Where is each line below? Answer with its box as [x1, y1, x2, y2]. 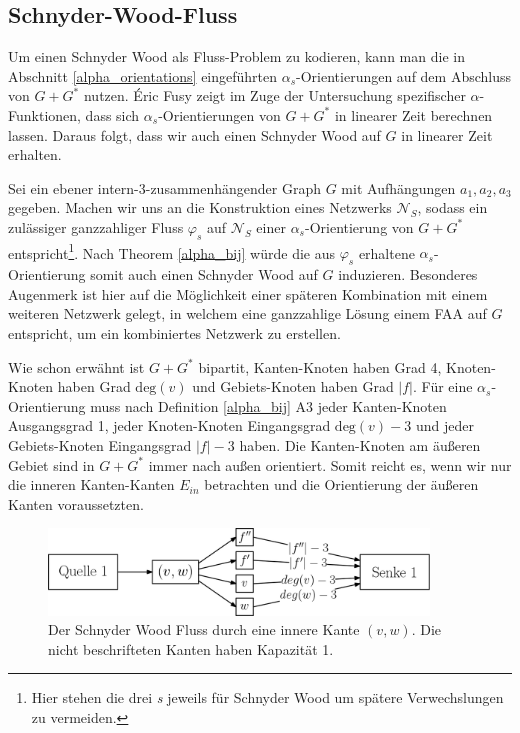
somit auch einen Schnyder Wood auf [90, 264, 318, 285]
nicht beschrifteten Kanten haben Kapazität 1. [48, 638, 334, 659]
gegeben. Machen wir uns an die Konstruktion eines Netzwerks [8, 197, 392, 218]
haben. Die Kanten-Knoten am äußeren [239, 434, 481, 455]
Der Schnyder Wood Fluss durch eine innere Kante [48, 619, 360, 640]
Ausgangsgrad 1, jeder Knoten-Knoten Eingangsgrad [8, 415, 331, 436]
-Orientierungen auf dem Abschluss [296, 65, 512, 86]
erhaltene [358, 242, 415, 263]
